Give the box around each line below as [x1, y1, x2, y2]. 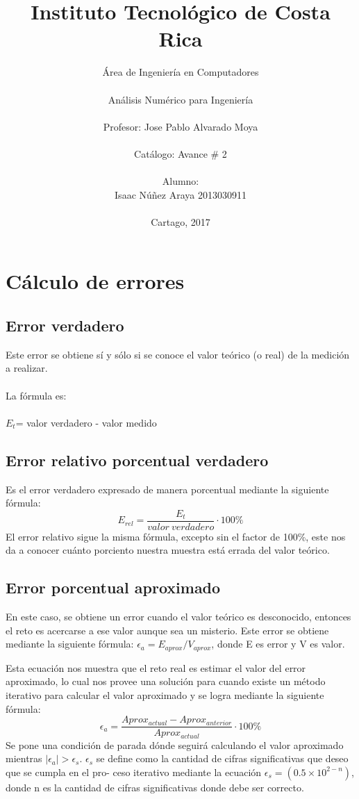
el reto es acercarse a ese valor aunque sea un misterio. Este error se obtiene [6, 623, 329, 637]
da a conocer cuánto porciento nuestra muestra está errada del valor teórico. [6, 543, 330, 557]
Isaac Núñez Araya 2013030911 [115, 187, 247, 201]
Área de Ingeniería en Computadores [102, 65, 259, 79]
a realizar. [6, 361, 48, 375]
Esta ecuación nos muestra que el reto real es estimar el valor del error [6, 660, 306, 675]
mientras [6, 751, 42, 766]
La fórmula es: [6, 388, 67, 402]
